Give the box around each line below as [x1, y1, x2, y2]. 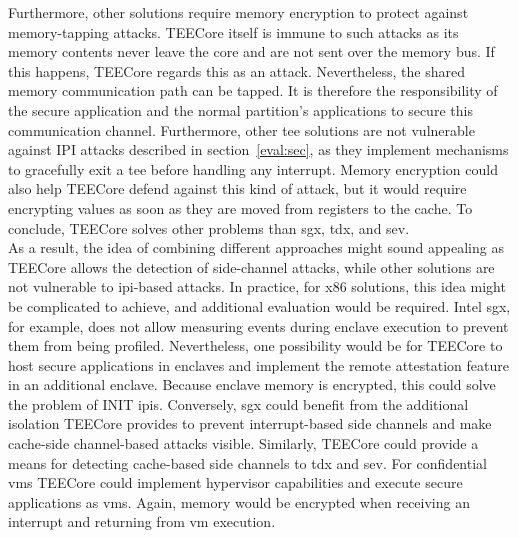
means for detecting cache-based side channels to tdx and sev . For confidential [8, 452, 487, 473]
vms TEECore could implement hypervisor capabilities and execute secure [8, 472, 463, 493]
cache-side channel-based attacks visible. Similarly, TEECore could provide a [8, 433, 479, 454]
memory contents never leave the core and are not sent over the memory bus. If [8, 41, 495, 62]
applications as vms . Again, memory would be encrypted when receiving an [8, 491, 470, 512]
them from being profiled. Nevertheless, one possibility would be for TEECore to [8, 335, 503, 356]
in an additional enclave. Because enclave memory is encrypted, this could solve [8, 374, 496, 395]
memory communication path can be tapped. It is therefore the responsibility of [8, 80, 498, 101]
